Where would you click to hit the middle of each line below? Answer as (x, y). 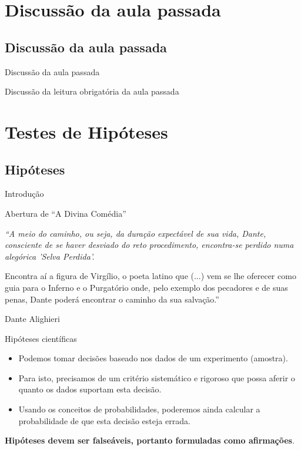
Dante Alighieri (32, 319)
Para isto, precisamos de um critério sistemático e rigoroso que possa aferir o (157, 377)
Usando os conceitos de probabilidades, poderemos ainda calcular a (139, 409)
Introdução (24, 194)
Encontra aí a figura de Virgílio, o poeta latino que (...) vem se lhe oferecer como (150, 276)
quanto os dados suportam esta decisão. (90, 389)
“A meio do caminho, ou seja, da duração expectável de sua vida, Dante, (136, 233)
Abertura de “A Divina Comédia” (66, 213)
